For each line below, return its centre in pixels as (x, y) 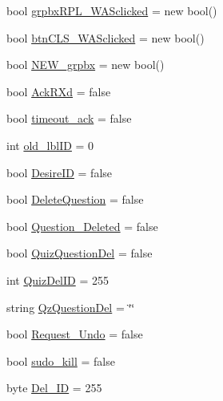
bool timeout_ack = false (69, 118)
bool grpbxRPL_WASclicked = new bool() (112, 10)
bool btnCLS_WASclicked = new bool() (106, 37)
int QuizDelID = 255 (58, 279)
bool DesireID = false (60, 172)
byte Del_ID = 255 (54, 388)
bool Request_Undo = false (75, 334)
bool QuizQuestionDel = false (80, 253)
